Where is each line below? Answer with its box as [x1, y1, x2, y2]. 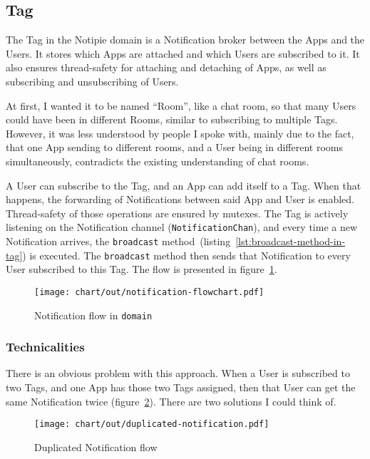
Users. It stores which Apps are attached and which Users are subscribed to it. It [6, 46, 360, 61]
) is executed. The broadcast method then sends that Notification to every [22, 247, 351, 262]
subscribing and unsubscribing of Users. [6, 73, 179, 88]
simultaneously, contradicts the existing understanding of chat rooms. [6, 153, 309, 168]
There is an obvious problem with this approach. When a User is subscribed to [6, 366, 350, 381]
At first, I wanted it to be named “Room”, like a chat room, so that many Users [6, 98, 356, 113]
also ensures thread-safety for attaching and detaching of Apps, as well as [6, 60, 327, 75]
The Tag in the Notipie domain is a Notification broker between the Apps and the [6, 32, 365, 47]
